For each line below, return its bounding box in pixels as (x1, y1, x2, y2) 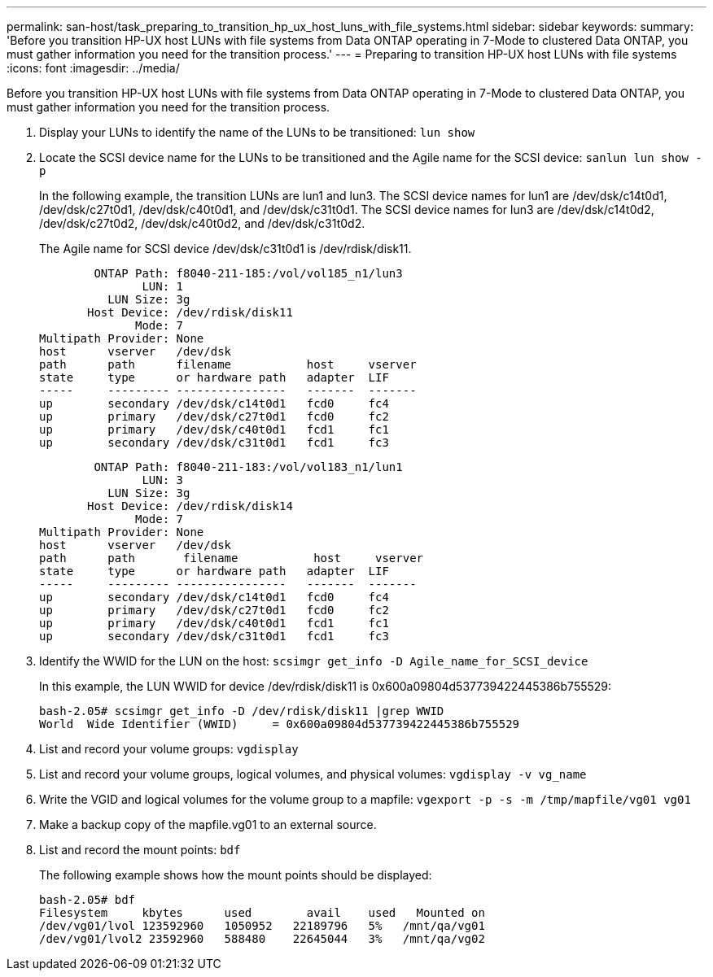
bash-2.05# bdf (39, 893, 136, 906)
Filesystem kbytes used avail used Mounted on (39, 906, 485, 919)
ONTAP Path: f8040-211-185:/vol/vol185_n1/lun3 (94, 267, 403, 280)
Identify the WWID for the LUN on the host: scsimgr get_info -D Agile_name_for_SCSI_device (39, 654, 588, 668)
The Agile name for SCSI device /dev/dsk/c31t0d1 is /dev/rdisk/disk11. (39, 242, 412, 255)
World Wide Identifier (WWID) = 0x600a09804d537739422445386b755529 (39, 717, 520, 731)
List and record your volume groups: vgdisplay (39, 742, 299, 756)
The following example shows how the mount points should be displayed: (39, 868, 432, 882)
